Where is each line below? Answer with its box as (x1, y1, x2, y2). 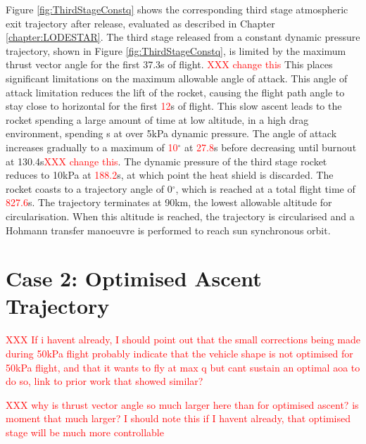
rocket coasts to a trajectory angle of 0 (6, 181, 172, 196)
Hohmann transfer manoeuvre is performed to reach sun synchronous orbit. (6, 222, 331, 237)
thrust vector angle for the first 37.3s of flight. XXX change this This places (6, 57, 333, 72)
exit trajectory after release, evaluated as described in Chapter (6, 15, 275, 30)
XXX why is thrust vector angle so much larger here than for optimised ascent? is (6, 397, 359, 412)
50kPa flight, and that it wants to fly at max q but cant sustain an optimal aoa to (6, 360, 360, 374)
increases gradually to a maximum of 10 (6, 139, 178, 154)
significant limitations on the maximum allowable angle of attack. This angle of (6, 70, 348, 85)
